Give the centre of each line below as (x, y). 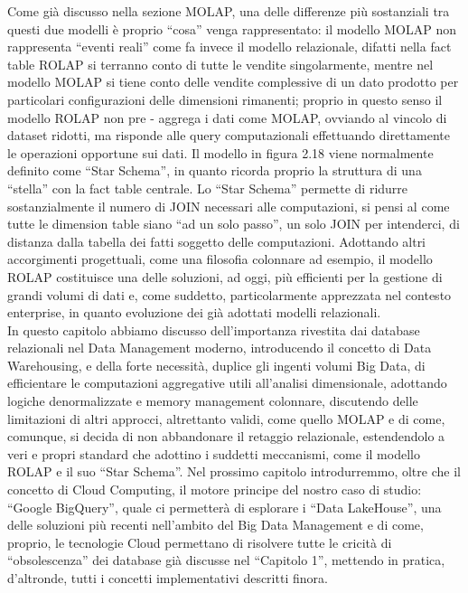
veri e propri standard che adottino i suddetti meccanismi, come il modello (214, 453)
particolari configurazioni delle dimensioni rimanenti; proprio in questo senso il (225, 99)
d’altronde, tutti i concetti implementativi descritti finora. (168, 578)
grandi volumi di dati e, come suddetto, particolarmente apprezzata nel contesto (229, 294)
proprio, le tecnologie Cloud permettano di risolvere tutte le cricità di (200, 542)
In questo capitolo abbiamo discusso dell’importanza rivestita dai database (214, 329)
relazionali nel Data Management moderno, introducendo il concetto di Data (220, 348)
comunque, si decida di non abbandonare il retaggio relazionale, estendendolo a (226, 436)
